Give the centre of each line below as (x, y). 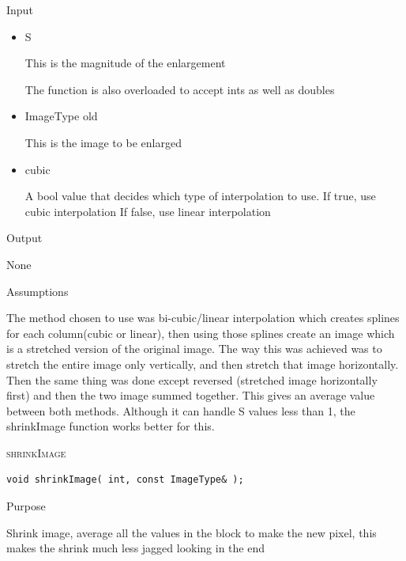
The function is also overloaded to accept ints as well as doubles (180, 89)
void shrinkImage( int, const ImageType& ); (125, 480)
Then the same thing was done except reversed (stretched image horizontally (192, 379)
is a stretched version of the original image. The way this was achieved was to (194, 349)
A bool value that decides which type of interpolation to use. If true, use (200, 196)
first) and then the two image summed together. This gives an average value (191, 395)
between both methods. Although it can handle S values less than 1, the (181, 410)
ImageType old (61, 116)
